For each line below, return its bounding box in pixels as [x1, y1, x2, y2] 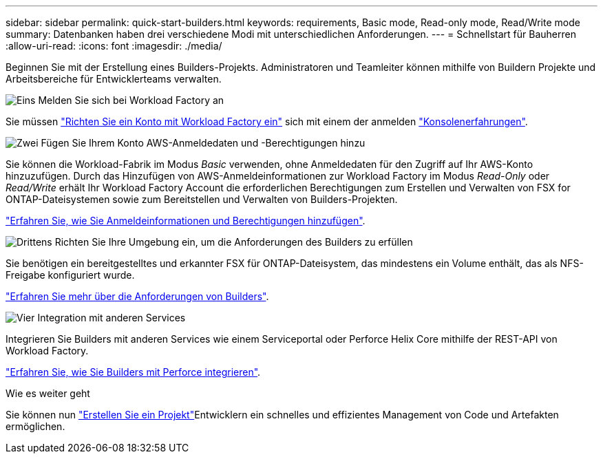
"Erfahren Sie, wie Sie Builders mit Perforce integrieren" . [6, 366, 261, 378]
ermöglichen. [6, 420, 65, 432]
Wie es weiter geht [6, 387, 90, 399]
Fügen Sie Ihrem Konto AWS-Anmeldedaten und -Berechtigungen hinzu [41, 137, 366, 149]
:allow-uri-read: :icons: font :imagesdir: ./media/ [6, 40, 222, 52]
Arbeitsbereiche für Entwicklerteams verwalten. [6, 73, 222, 85]
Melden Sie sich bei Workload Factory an [38, 94, 224, 106]
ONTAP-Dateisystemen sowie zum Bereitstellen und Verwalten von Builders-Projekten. [6, 193, 398, 205]
